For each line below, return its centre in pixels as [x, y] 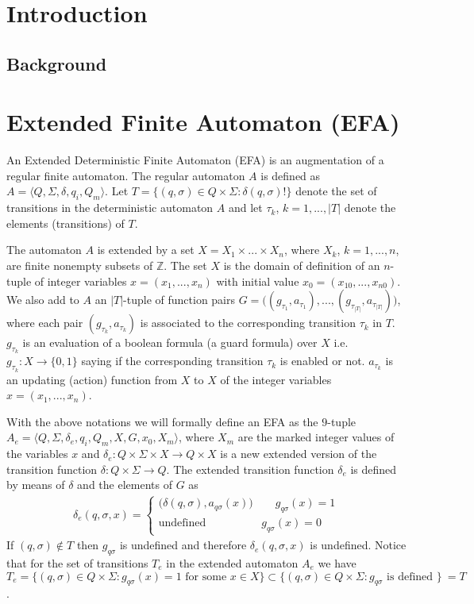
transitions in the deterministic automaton [110, 208]
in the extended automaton [232, 562]
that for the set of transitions [77, 562]
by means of [36, 485]
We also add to [43, 300]
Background [57, 63]
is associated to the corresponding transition [248, 323]
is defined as [291, 175]
